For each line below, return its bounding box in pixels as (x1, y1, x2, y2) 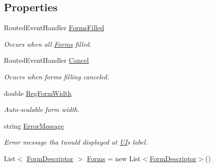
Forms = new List (87, 153, 141, 163)
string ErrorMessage (4, 120, 64, 130)
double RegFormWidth (4, 88, 71, 98)
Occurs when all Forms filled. (4, 38, 91, 49)
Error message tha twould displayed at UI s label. (4, 137, 148, 147)
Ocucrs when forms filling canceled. (4, 71, 109, 81)
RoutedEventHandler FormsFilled (4, 22, 104, 33)
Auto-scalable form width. (4, 104, 80, 114)
